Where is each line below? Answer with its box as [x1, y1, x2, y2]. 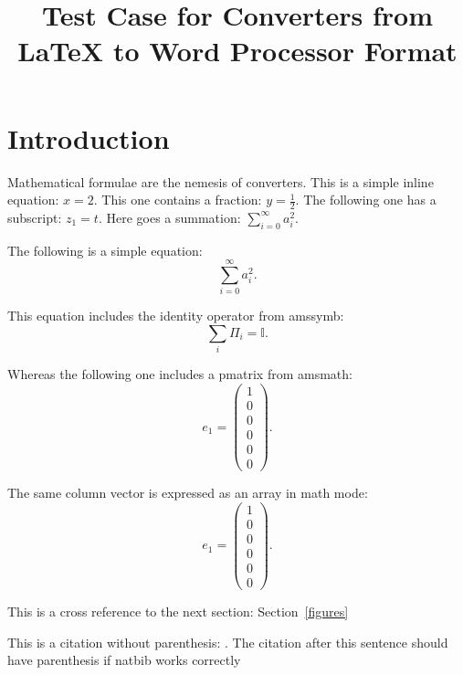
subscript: [7, 207, 62, 227]
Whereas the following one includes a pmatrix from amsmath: [7, 364, 353, 384]
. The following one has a [295, 190, 437, 209]
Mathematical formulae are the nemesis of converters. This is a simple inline [7, 172, 434, 191]
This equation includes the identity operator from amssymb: [7, 306, 344, 325]
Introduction [7, 119, 170, 156]
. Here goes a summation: [98, 207, 241, 227]
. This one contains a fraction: [93, 190, 262, 209]
